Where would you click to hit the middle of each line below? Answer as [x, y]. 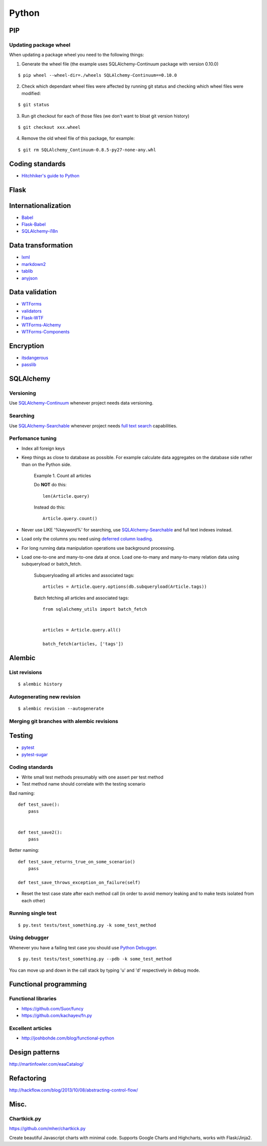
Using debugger [29, 938]
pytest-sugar [35, 754]
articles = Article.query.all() [82, 630]
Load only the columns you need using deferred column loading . [87, 539]
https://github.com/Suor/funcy [52, 1008]
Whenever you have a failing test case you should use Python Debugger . [83, 947]
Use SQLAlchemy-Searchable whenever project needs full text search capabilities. [93, 425]
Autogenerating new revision [45, 697]
